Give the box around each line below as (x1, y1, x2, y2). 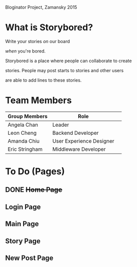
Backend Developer (52, 129, 99, 136)
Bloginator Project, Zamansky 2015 (5, 5, 77, 10)
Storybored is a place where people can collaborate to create (5, 58, 132, 64)
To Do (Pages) (5, 166, 65, 177)
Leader (52, 121, 69, 128)
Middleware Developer (52, 145, 106, 152)
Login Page (5, 202, 41, 211)
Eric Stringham (8, 145, 43, 152)
